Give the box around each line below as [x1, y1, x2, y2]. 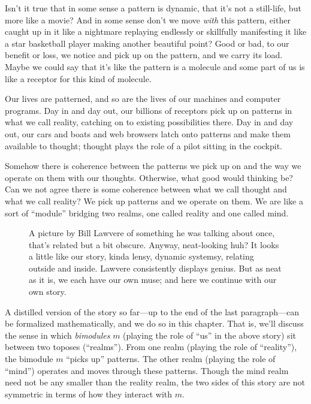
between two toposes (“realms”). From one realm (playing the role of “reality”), [5, 340, 297, 353]
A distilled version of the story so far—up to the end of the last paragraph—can [5, 305, 299, 318]
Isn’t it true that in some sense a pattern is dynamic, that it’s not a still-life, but [5, 2, 301, 14]
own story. [29, 285, 67, 298]
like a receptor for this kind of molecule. [5, 72, 152, 85]
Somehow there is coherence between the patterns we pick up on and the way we [5, 159, 301, 172]
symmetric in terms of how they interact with [5, 387, 173, 400]
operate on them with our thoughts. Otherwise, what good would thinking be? [5, 171, 293, 183]
